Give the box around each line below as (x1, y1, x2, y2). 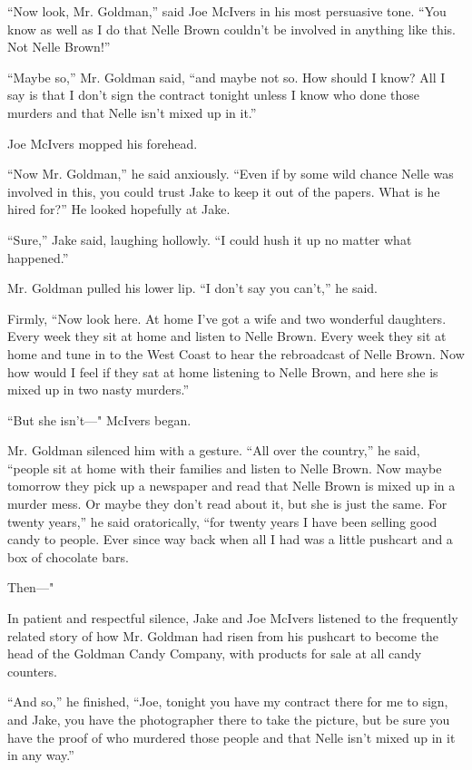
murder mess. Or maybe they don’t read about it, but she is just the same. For (7, 494, 447, 513)
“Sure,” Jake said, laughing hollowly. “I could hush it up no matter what (7, 229, 412, 249)
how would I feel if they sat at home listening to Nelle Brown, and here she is (7, 362, 438, 381)
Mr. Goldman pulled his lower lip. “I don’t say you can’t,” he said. (7, 278, 378, 297)
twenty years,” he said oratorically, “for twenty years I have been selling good (7, 512, 438, 531)
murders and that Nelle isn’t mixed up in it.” (7, 102, 257, 122)
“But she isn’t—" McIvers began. (7, 410, 192, 429)
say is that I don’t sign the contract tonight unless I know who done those (7, 85, 419, 104)
